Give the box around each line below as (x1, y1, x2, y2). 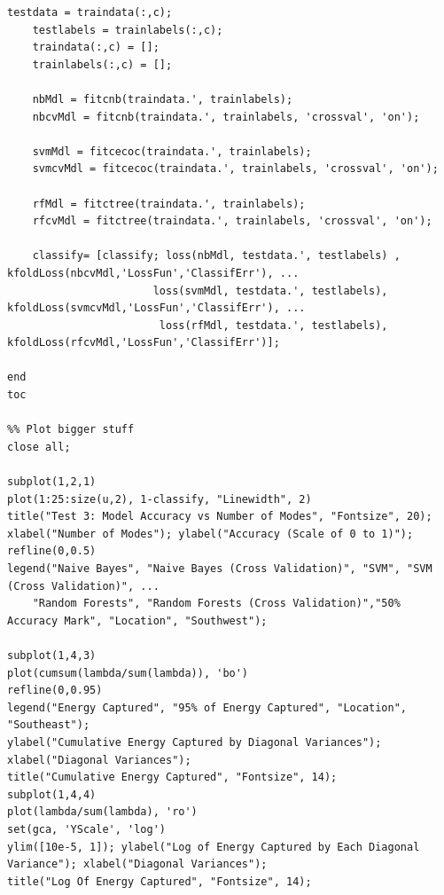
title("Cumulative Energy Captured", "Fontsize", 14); (7, 771, 338, 784)
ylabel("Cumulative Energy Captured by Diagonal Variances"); (7, 735, 382, 749)
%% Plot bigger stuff (7, 423, 135, 436)
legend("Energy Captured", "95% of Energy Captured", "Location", (7, 701, 408, 714)
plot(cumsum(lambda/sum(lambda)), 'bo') (7, 666, 249, 679)
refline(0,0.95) (7, 684, 103, 697)
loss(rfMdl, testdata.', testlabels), (159, 318, 388, 332)
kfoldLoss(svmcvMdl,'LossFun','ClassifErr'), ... (7, 302, 306, 315)
